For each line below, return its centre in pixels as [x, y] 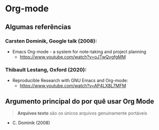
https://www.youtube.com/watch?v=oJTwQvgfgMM [73, 57]
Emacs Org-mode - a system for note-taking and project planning [79, 51]
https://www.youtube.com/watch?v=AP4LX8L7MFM [73, 86]
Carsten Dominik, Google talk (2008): [51, 41]
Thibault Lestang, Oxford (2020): [46, 70]
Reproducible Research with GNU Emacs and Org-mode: [70, 81]
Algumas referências [38, 27]
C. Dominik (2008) [31, 123]
